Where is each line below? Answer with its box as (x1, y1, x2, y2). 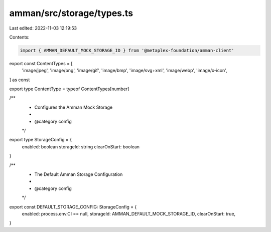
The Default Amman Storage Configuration (34, 171, 123, 177)
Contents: (9, 34, 30, 40)
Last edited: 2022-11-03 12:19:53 (9, 25, 77, 31)
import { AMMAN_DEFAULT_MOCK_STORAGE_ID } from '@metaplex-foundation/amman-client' (20, 48, 234, 53)
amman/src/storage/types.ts (9, 8, 133, 19)
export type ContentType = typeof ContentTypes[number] (9, 86, 129, 92)
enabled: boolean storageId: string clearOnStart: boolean (22, 143, 140, 150)
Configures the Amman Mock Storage (34, 104, 113, 110)
